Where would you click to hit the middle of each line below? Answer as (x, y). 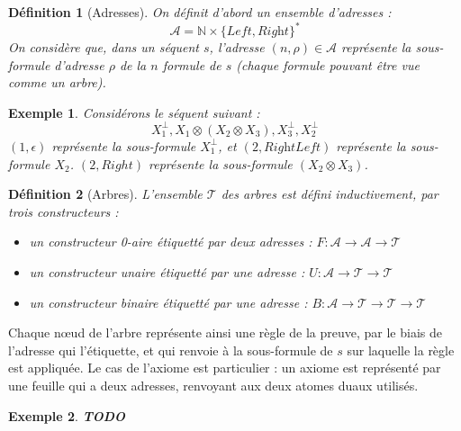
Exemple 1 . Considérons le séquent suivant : (134, 112)
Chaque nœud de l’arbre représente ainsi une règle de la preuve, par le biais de (225, 332)
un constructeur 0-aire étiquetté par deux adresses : (171, 242)
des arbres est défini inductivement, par (330, 194)
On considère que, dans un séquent (104, 47)
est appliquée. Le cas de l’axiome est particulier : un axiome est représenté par (225, 368)
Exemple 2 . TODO (67, 415)
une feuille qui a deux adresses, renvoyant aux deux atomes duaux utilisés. (213, 385)
